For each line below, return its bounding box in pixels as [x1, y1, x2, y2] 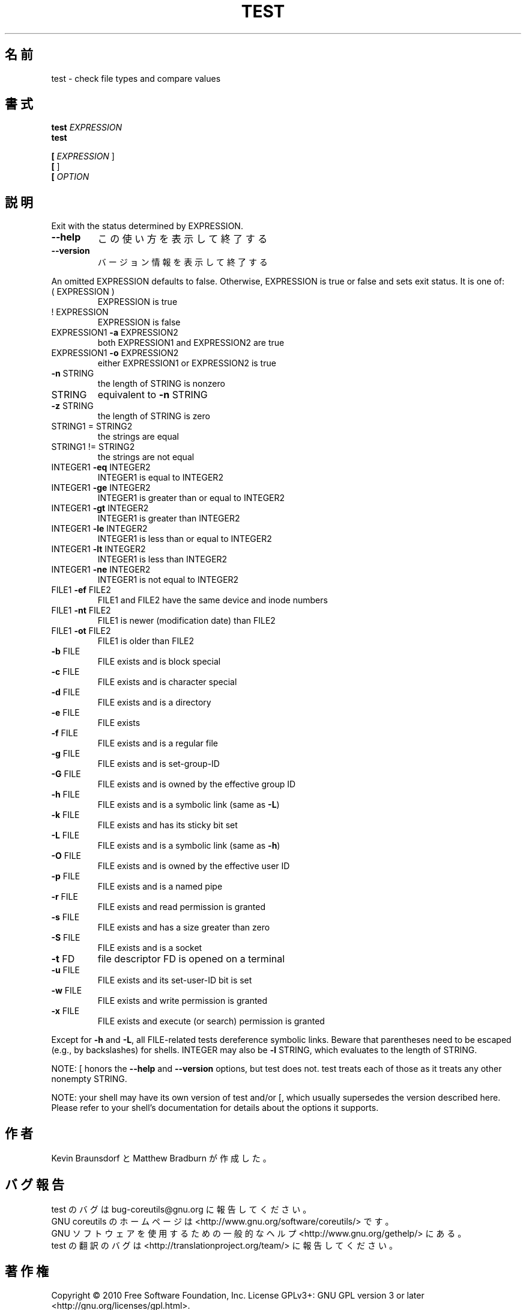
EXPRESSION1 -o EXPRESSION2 [51, 348, 179, 358]
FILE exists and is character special [97, 677, 237, 687]
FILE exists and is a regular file [97, 738, 218, 749]
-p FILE [51, 871, 80, 882]
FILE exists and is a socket [97, 943, 202, 953]
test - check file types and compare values [51, 73, 221, 84]
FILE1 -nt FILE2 [51, 605, 111, 616]
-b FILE [51, 646, 80, 657]
